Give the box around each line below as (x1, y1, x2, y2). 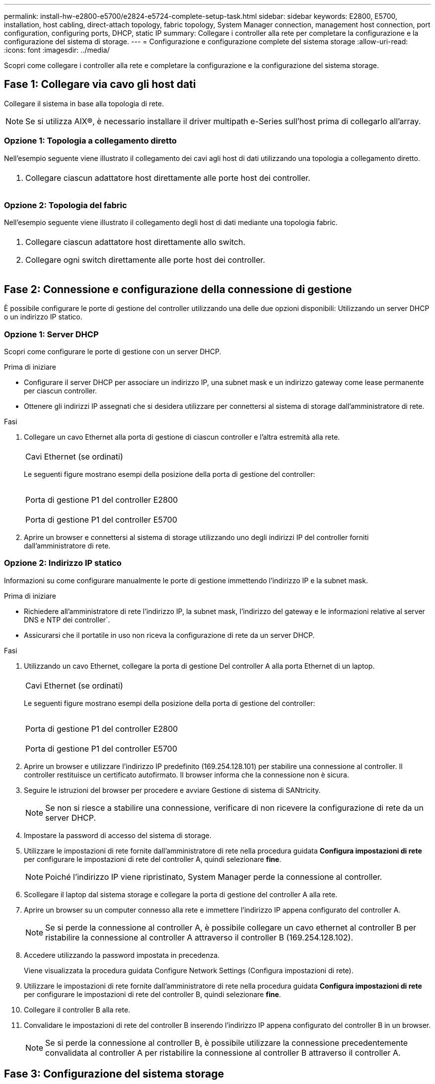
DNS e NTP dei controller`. (24, 615, 110, 624)
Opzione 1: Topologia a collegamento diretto (4, 136, 177, 146)
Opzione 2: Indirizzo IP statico (4, 558, 122, 568)
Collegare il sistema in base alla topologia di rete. (4, 99, 164, 108)
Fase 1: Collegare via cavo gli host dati (4, 78, 196, 91)
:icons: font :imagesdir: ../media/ (4, 46, 110, 54)
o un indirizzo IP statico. (4, 312, 82, 321)
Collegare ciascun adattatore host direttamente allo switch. (25, 237, 246, 247)
